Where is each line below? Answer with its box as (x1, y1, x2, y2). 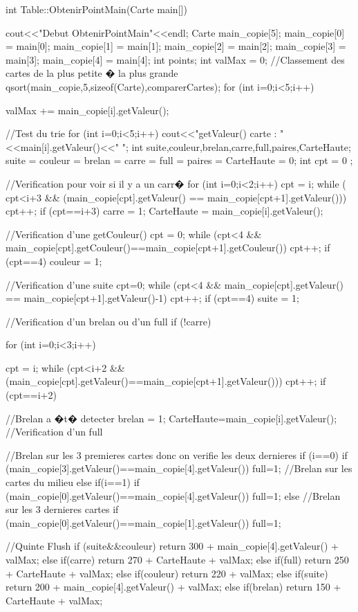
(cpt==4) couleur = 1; (6, 253, 102, 268)
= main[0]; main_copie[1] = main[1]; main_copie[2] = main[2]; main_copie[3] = (6, 39, 346, 53)
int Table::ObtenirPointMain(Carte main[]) (6, 2, 187, 16)
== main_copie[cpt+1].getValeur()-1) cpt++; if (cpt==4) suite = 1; (6, 291, 299, 305)
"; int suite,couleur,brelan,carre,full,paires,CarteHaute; (122, 139, 351, 154)
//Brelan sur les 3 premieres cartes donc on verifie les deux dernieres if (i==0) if (6, 447, 348, 462)
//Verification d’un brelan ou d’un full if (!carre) (6, 314, 211, 328)
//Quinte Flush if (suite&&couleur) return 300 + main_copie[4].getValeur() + (6, 539, 339, 553)
